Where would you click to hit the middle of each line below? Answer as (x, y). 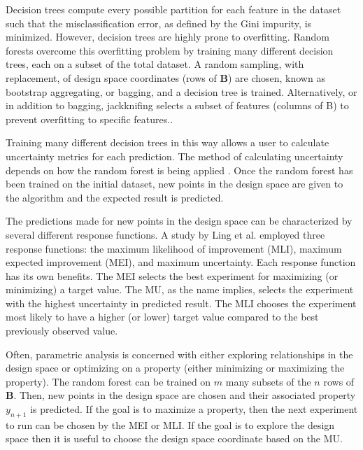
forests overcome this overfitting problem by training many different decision (170, 50)
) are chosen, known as (276, 77)
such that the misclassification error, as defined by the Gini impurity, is (159, 23)
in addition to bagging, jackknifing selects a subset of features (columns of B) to (177, 105)
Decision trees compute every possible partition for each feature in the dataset (173, 9)
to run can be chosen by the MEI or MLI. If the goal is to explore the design (170, 424)
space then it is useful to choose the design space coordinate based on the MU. (174, 438)
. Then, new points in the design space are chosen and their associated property (185, 395)
